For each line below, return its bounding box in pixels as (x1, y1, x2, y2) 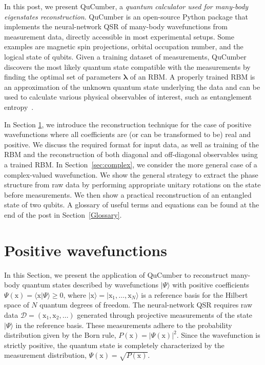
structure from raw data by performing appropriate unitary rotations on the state (4, 179, 261, 190)
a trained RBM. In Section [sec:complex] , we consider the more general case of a (4, 159, 257, 169)
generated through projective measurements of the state (77, 309, 253, 320)
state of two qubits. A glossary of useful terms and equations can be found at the (4, 199, 259, 210)
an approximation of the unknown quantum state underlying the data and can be (4, 81, 260, 92)
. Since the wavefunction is (176, 330, 260, 340)
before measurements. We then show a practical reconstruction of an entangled (4, 189, 252, 200)
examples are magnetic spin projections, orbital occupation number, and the (4, 41, 243, 52)
